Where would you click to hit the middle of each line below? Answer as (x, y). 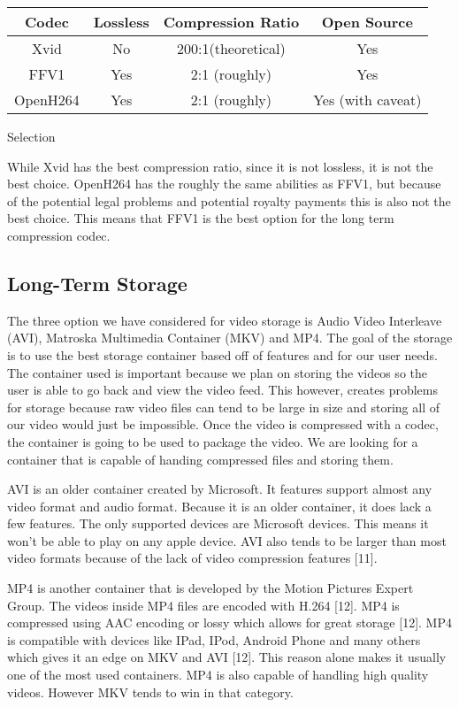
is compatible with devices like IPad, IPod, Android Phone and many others (214, 639)
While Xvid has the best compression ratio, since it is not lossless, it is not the (220, 166)
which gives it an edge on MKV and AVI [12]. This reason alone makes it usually (227, 657)
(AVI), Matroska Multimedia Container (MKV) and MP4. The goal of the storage (230, 338)
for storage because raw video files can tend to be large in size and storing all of (223, 407)
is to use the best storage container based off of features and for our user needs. (222, 354)
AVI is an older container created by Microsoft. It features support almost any (220, 489)
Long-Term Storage (97, 283)
